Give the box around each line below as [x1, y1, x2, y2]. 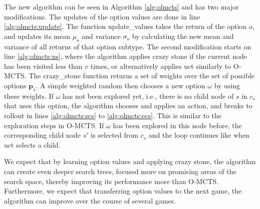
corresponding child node [4, 130, 81, 140]
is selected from [91, 130, 138, 140]
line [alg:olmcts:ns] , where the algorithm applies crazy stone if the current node [4, 51, 247, 61]
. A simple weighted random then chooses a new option [36, 80, 205, 90]
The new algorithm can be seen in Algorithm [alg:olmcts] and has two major [4, 1, 239, 11]
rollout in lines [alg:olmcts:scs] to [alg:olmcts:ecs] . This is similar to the [4, 110, 221, 120]
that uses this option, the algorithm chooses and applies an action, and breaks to [4, 100, 252, 111]
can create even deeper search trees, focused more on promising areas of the [4, 166, 236, 176]
